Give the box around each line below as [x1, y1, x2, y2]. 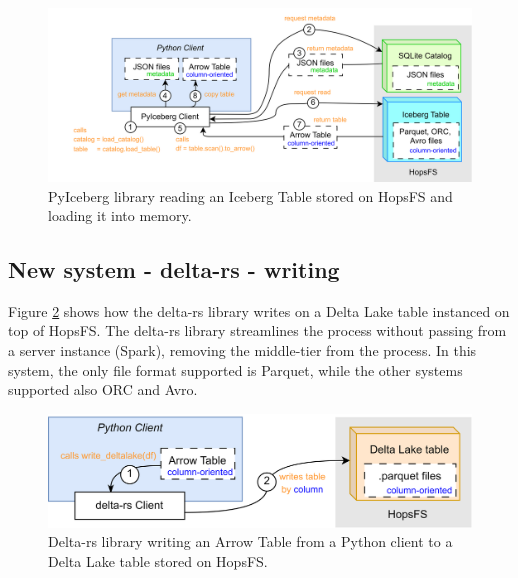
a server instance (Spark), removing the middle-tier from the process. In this [8, 340, 477, 361]
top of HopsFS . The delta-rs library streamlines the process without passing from [8, 320, 507, 341]
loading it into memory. [48, 205, 192, 226]
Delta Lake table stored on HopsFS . [48, 550, 268, 571]
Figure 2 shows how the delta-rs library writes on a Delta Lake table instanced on [8, 300, 510, 321]
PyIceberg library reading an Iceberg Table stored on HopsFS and [48, 185, 453, 206]
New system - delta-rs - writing [8, 254, 340, 285]
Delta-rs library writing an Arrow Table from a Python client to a [48, 531, 453, 552]
